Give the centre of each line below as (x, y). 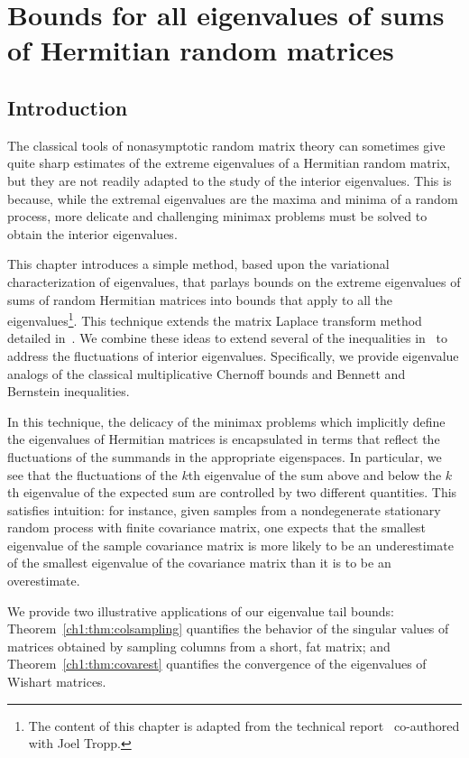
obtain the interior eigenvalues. (92, 233)
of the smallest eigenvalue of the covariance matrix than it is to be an (199, 563)
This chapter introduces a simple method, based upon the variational (198, 264)
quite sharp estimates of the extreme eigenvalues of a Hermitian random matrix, (229, 163)
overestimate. (44, 581)
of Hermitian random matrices (201, 50)
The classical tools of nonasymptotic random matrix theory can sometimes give (226, 145)
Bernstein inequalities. (69, 391)
